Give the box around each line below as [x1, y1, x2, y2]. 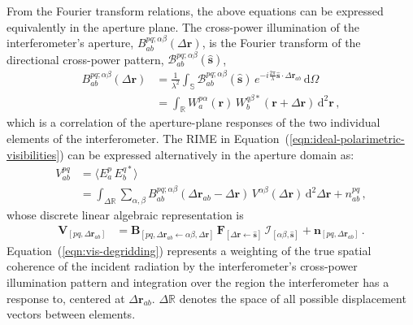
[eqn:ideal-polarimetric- [289, 129, 405, 146]
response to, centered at [7, 289, 125, 306]
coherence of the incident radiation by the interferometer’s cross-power [7, 258, 358, 275]
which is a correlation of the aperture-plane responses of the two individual [7, 114, 380, 131]
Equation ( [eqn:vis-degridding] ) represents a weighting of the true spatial [7, 241, 372, 258]
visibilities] [7, 145, 60, 162]
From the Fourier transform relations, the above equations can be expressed [7, 2, 384, 19]
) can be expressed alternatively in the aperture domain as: [59, 145, 354, 162]
